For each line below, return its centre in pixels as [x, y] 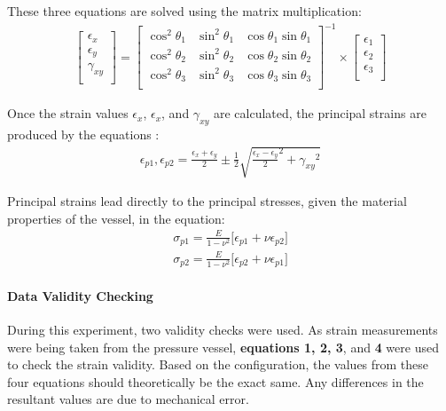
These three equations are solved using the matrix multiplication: [184, 11]
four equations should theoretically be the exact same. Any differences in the [215, 381]
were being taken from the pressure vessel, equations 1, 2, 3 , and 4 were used [223, 347]
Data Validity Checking [80, 295]
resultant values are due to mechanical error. [128, 399]
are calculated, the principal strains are [320, 113]
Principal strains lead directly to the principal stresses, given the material [207, 201]
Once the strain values [68, 113]
